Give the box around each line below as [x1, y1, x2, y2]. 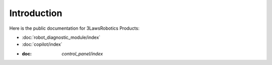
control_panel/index [61, 50, 103, 56]
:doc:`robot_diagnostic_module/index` [22, 34, 101, 40]
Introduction [9, 8, 62, 19]
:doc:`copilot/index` [22, 41, 62, 47]
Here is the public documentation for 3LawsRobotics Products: [9, 25, 140, 31]
